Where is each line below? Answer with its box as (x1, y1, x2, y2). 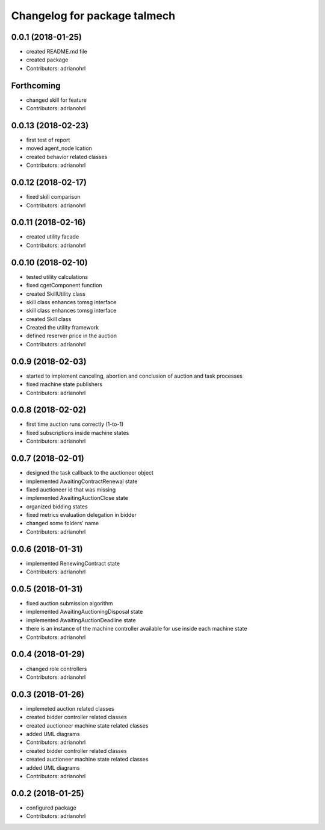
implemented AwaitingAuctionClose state (26, 495, 129, 502)
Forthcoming (11, 80, 61, 90)
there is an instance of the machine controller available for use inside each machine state (26, 625, 247, 632)
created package (26, 56, 69, 63)
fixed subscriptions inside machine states (26, 429, 129, 436)
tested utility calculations (26, 273, 88, 280)
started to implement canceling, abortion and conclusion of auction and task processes (26, 372, 243, 379)
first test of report (26, 136, 70, 144)
